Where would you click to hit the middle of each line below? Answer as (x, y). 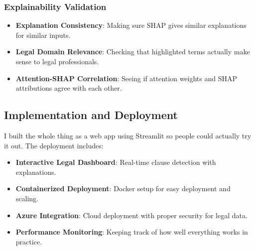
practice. (29, 241)
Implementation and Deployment (91, 115)
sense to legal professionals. (57, 61)
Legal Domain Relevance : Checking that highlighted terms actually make (133, 52)
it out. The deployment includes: (54, 145)
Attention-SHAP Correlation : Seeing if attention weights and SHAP (127, 78)
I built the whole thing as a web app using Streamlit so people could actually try (128, 135)
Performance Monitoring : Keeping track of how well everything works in (132, 232)
